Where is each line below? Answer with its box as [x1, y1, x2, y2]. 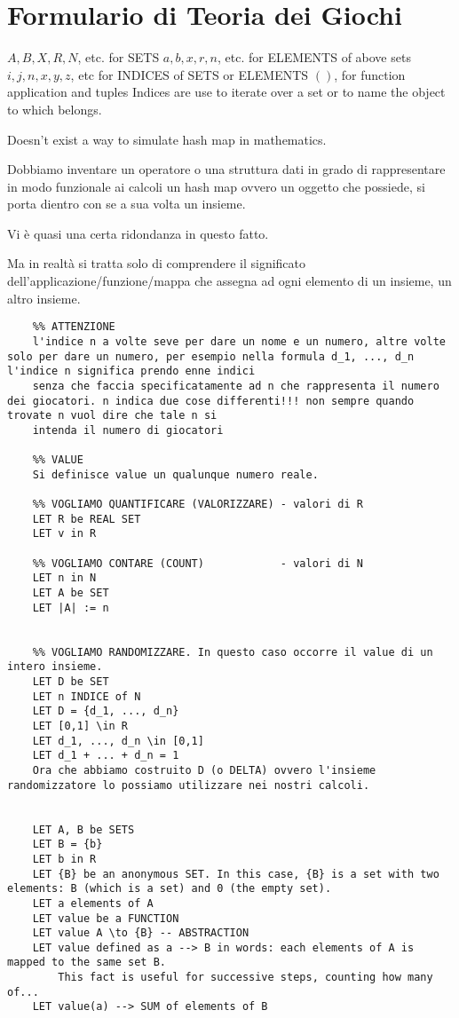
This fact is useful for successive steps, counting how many [58, 971, 433, 984]
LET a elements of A [32, 896, 154, 910]
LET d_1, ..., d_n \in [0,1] [32, 734, 204, 747]
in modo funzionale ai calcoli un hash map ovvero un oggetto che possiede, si [7, 177, 425, 195]
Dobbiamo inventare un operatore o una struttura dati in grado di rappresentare [7, 160, 446, 178]
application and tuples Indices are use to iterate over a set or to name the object [7, 83, 446, 101]
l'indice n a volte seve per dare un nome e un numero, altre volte [32, 335, 446, 348]
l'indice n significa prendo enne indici [7, 365, 256, 378]
